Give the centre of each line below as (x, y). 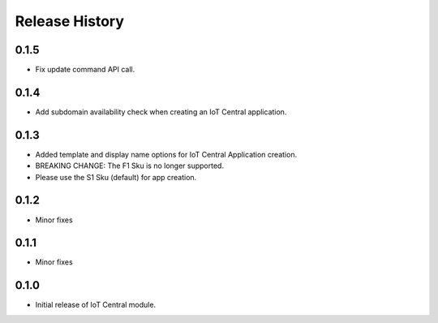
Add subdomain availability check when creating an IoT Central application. (161, 112)
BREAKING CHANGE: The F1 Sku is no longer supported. (130, 166)
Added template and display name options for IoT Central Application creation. (166, 154)
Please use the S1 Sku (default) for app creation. (116, 177)
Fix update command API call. (85, 70)
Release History (70, 21)
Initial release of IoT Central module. (96, 305)
